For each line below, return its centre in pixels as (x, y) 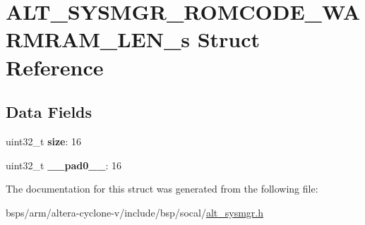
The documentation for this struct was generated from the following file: (162, 189)
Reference (55, 67)
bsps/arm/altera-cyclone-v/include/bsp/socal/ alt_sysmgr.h (134, 212)
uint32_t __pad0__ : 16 (64, 165)
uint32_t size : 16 (44, 141)
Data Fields (49, 112)
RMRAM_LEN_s (98, 39)
